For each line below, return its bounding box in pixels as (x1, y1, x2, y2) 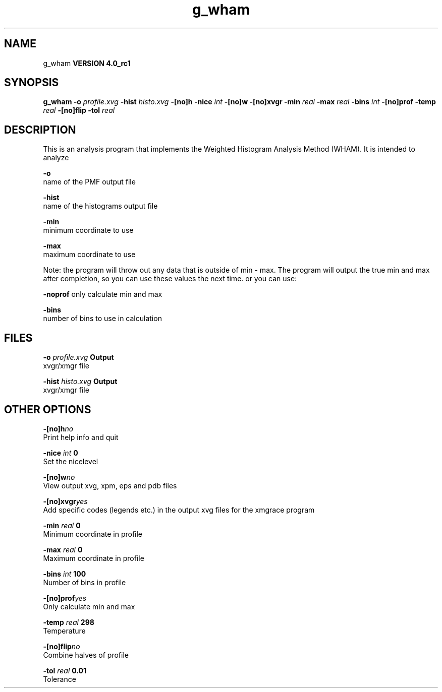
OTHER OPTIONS (4, 403, 91, 416)
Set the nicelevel (43, 457, 98, 466)
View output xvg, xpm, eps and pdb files (43, 481, 177, 490)
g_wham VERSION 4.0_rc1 (43, 58, 131, 68)
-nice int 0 (43, 448, 78, 457)
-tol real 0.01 (43, 666, 87, 675)
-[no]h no (43, 424, 74, 433)
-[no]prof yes (43, 593, 87, 602)
